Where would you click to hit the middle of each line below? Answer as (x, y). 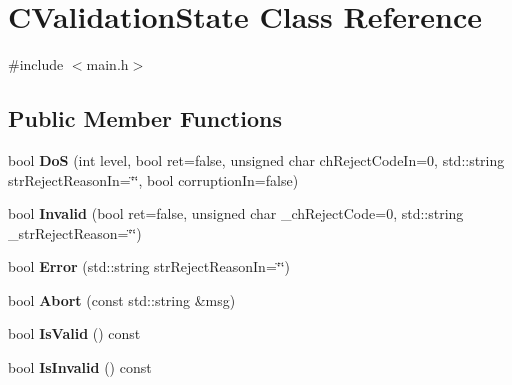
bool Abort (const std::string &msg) (122, 299)
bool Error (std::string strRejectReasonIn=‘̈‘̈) (149, 266)
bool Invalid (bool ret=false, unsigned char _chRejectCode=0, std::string (236, 213)
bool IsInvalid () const (80, 367)
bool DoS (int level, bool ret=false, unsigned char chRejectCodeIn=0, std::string (256, 159)
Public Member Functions (145, 118)
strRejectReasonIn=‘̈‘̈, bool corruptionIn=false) (153, 179)
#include (36, 64)
